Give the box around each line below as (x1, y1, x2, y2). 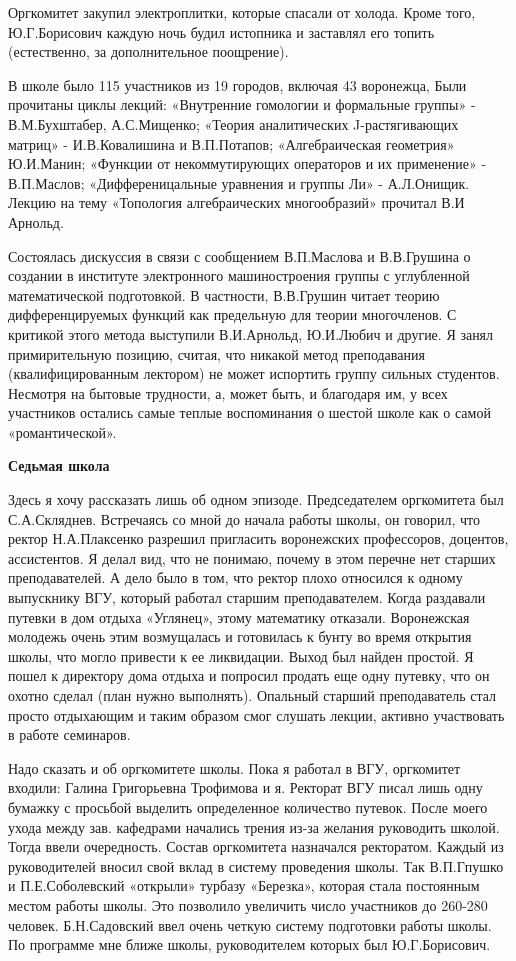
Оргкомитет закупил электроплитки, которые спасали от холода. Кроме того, (8, 2, 476, 22)
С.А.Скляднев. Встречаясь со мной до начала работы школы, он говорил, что (8, 508, 481, 529)
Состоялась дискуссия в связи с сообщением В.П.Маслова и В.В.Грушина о (8, 245, 471, 266)
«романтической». (8, 421, 117, 442)
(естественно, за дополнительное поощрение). (8, 41, 289, 62)
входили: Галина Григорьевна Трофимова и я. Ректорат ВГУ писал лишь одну (8, 777, 483, 798)
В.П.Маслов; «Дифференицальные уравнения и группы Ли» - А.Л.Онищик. (8, 172, 470, 193)
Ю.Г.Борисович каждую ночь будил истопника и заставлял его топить (8, 21, 435, 42)
